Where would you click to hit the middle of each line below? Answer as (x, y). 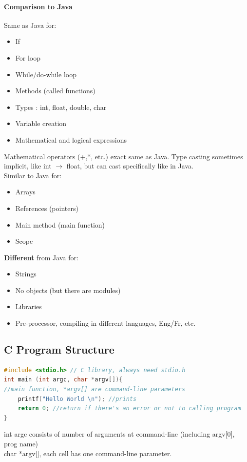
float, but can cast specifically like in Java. (130, 166)
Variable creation (41, 123)
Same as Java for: (30, 25)
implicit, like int (28, 166)
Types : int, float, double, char (61, 107)
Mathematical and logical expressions (71, 139)
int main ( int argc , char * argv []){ (63, 380)
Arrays (25, 192)
